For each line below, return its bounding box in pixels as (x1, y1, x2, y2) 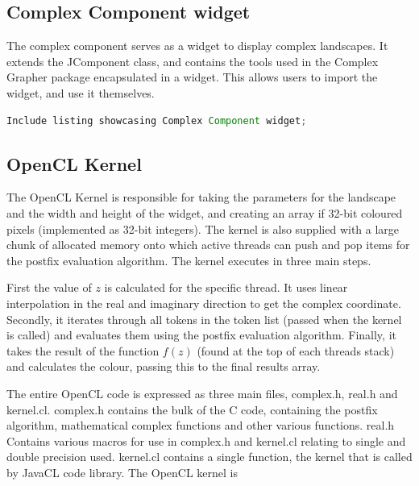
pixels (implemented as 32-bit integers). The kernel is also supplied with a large (6, 220, 400, 237)
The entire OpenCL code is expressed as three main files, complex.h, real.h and (6, 384, 398, 401)
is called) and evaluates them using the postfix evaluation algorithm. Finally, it (6, 326, 396, 343)
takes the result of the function (6, 342, 160, 359)
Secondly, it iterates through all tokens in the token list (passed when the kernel (6, 310, 402, 327)
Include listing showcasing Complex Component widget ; (6, 114, 307, 127)
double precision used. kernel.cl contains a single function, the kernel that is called (6, 448, 413, 465)
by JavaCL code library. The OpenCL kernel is (6, 463, 238, 480)
